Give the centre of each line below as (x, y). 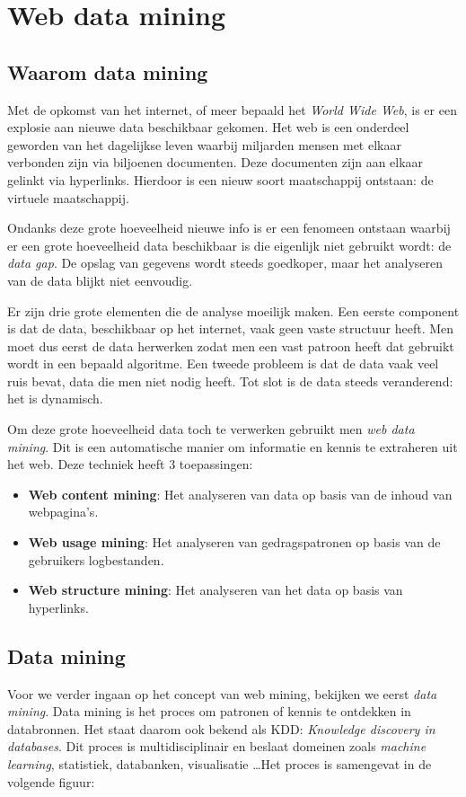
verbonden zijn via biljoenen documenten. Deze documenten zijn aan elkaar (215, 162)
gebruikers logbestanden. (96, 559)
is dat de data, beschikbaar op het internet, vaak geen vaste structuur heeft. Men (231, 328)
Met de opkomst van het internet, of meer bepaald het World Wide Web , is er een (232, 109)
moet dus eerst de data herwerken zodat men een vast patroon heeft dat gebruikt (231, 345)
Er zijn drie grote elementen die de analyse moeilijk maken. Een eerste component (233, 310)
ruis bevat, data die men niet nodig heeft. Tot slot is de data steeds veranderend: (230, 381)
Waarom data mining (108, 71)
